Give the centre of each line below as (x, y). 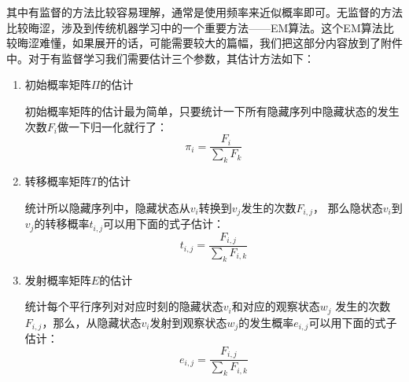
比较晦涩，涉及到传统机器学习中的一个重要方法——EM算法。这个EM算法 (195, 27)
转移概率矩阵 (58, 181)
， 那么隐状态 (348, 207)
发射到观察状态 (188, 322)
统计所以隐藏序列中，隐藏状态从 (107, 207)
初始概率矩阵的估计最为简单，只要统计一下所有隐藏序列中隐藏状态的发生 (212, 110)
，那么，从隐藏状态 (92, 322)
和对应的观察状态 (276, 306)
